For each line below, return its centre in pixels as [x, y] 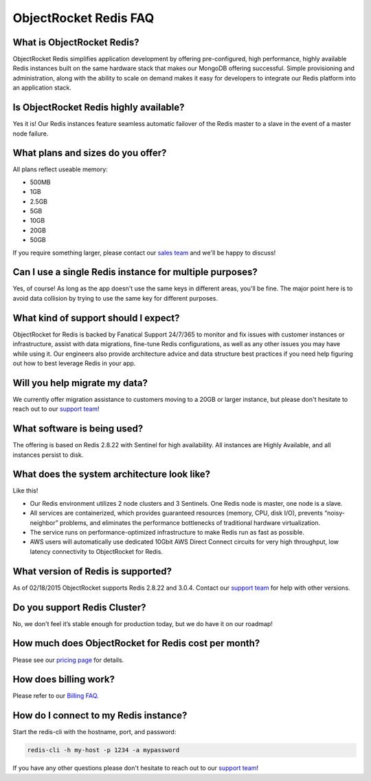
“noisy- [334, 513]
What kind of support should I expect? [96, 318]
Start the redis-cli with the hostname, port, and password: [94, 732]
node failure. [31, 133]
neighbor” [44, 522]
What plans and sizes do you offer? [90, 153]
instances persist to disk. [48, 455]
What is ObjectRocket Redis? [76, 42]
